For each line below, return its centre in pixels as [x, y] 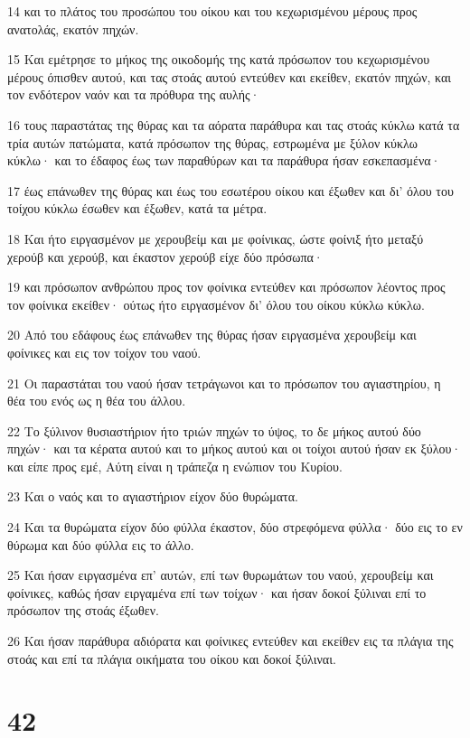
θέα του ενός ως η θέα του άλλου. [97, 401]
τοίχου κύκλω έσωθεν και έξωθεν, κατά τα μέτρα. [137, 208]
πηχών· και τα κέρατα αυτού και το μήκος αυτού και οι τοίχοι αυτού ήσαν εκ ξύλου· [235, 448]
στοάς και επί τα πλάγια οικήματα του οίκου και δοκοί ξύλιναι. [172, 658]
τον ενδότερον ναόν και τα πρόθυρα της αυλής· [134, 94]
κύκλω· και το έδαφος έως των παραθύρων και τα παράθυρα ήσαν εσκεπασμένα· [224, 160]
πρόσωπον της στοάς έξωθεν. [83, 610]
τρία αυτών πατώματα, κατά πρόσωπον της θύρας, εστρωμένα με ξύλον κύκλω [213, 142]
